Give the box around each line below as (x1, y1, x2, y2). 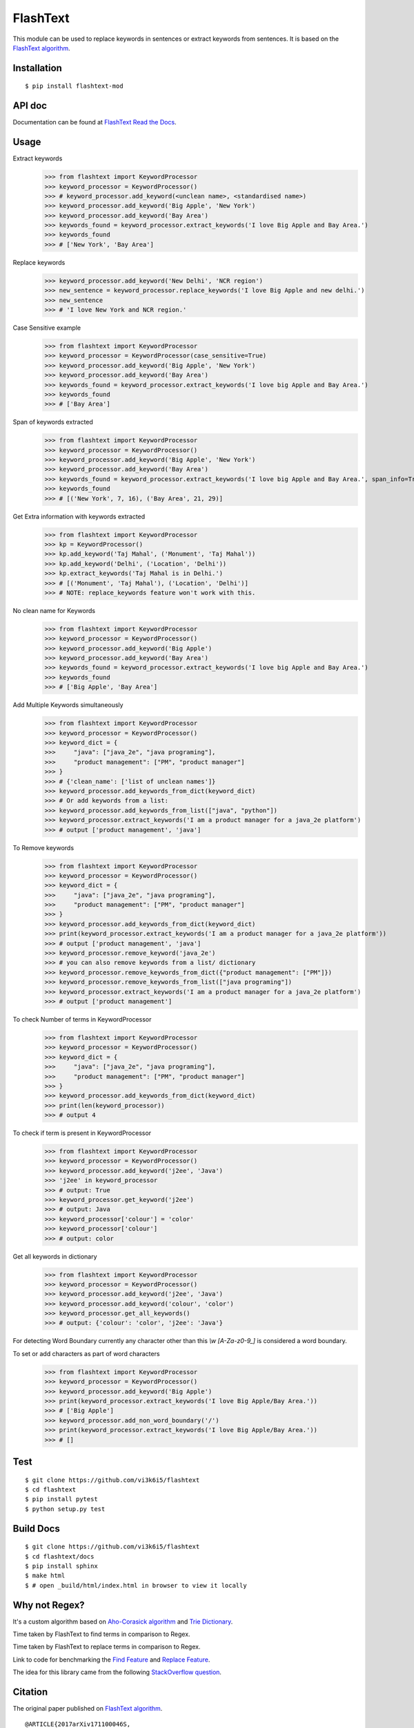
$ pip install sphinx (25, 1562, 98, 1570)
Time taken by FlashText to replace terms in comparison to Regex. (12, 1642, 201, 1651)
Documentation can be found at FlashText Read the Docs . (12, 118, 177, 126)
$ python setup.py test (25, 1505, 106, 1513)
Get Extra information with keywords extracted (12, 512, 146, 520)
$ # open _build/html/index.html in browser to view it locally (25, 1581, 248, 1589)
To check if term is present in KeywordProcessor (12, 1129, 152, 1137)
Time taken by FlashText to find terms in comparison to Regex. (12, 1630, 190, 1638)
